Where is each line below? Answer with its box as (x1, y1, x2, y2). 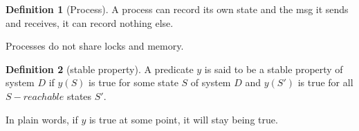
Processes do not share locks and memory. (6, 39, 184, 53)
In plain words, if (6, 112, 78, 126)
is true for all (297, 75, 353, 90)
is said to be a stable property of (204, 61, 343, 76)
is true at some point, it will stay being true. (89, 112, 278, 126)
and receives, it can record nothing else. (6, 15, 174, 30)
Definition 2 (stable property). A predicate (6, 61, 194, 76)
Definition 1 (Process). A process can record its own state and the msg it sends (6, 2, 349, 16)
